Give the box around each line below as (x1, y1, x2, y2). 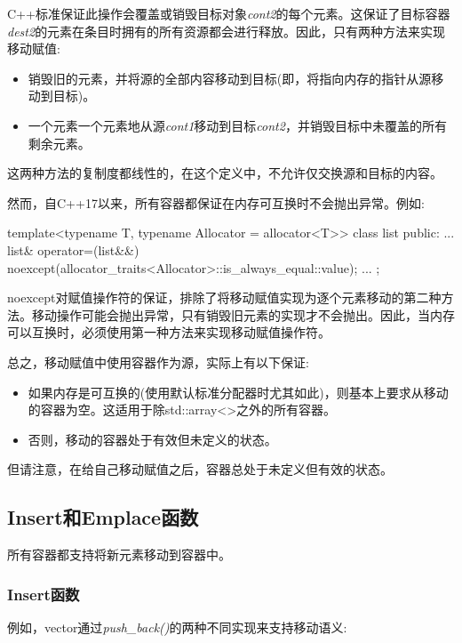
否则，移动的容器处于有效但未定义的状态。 (28, 430, 277, 448)
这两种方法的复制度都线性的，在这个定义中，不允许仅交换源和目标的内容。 (7, 164, 442, 182)
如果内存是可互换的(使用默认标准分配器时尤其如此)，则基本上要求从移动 (28, 382, 449, 401)
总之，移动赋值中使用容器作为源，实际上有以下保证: (7, 352, 309, 371)
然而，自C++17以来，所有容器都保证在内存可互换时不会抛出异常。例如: (7, 193, 425, 212)
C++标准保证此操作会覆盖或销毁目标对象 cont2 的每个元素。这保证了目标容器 (7, 4, 450, 22)
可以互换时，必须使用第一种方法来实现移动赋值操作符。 (7, 323, 331, 342)
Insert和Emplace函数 (7, 503, 199, 531)
